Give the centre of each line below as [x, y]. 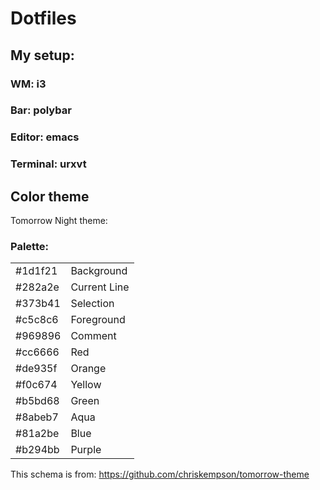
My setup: [42, 55]
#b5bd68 [37, 401]
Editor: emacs [45, 137]
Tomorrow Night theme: [59, 221]
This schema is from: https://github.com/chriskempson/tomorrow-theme [160, 474]
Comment [93, 336]
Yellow [86, 385]
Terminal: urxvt [48, 164]
